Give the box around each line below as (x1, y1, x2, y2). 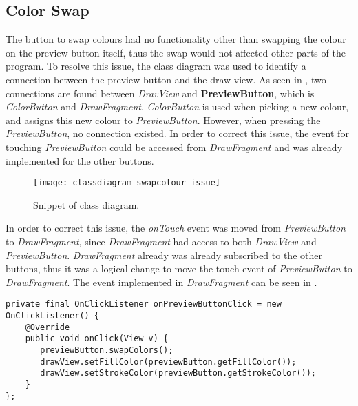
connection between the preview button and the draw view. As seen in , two (6, 72, 326, 86)
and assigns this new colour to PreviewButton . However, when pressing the (6, 112, 321, 127)
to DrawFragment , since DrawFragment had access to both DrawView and (6, 234, 317, 248)
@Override (25, 322, 70, 332)
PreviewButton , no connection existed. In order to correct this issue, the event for (6, 126, 349, 141)
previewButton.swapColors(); (40, 345, 173, 355)
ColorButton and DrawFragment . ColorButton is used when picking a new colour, (6, 99, 349, 114)
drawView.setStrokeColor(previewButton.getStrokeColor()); (40, 368, 317, 378)
